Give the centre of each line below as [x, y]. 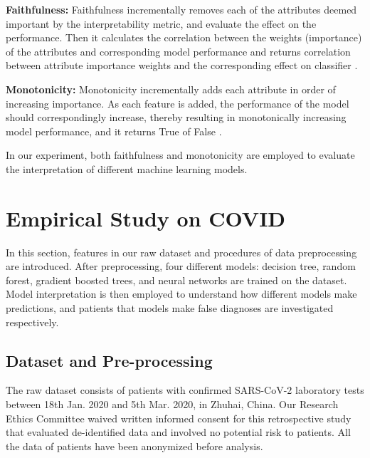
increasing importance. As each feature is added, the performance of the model [178, 103]
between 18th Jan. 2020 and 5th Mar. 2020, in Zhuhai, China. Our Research [172, 404]
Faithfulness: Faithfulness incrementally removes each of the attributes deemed [181, 9]
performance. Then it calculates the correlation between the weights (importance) [184, 37]
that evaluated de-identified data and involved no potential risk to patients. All [178, 432]
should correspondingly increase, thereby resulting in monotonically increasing [176, 117]
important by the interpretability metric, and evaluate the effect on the [161, 23]
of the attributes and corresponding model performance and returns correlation [178, 51]
